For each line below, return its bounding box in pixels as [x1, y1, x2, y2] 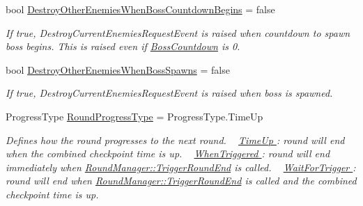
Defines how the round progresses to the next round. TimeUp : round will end [6, 132, 345, 147]
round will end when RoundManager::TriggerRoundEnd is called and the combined [6, 173, 357, 188]
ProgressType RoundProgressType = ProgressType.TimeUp [6, 109, 263, 123]
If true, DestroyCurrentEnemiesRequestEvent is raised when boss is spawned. [6, 86, 333, 100]
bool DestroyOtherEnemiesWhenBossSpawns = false [6, 62, 230, 77]
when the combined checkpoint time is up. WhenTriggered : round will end [6, 146, 330, 161]
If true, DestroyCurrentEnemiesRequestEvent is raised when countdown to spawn [6, 25, 350, 40]
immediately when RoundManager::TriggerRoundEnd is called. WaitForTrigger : [6, 159, 356, 174]
